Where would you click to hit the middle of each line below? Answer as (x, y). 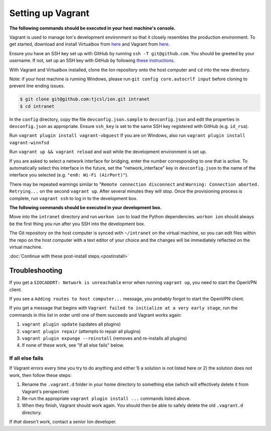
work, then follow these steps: (40, 375)
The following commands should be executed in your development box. (86, 207)
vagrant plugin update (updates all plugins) (71, 324)
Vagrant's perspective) (45, 391)
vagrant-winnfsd (29, 142)
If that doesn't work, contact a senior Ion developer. (63, 422)
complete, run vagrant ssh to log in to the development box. (74, 198)
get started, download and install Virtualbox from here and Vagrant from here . (90, 44)
